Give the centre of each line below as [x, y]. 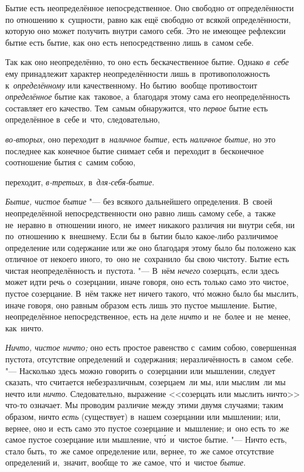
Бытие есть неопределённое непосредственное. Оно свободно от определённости [150, 8]
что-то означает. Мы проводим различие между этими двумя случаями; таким [144, 405]
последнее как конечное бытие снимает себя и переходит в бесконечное [135, 150]
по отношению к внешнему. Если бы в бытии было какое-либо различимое [142, 236]
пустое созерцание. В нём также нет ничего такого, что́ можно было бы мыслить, [152, 293]
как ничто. [25, 327]
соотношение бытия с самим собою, [71, 162]
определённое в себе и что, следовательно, [83, 119]
